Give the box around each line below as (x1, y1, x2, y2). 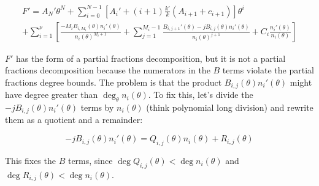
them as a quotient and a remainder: (5, 113, 143, 126)
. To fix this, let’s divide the (148, 88, 253, 101)
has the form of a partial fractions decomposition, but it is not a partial (16, 51, 286, 64)
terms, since (67, 154, 113, 166)
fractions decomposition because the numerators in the (5, 64, 210, 76)
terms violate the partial (222, 64, 314, 76)
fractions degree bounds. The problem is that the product (5, 75, 222, 88)
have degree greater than (5, 88, 98, 101)
